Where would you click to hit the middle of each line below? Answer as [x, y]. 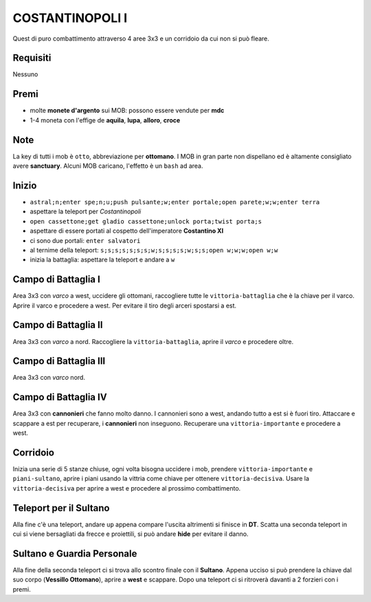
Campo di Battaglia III [59, 361]
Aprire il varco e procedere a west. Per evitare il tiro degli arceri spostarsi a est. [125, 305]
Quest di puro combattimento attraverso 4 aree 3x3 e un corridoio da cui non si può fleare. [141, 39]
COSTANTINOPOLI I [70, 18]
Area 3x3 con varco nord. [49, 378]
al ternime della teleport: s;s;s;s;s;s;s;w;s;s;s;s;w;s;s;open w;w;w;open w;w [154, 250]
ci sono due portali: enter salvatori [85, 240]
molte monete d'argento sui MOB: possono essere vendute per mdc [127, 111]
